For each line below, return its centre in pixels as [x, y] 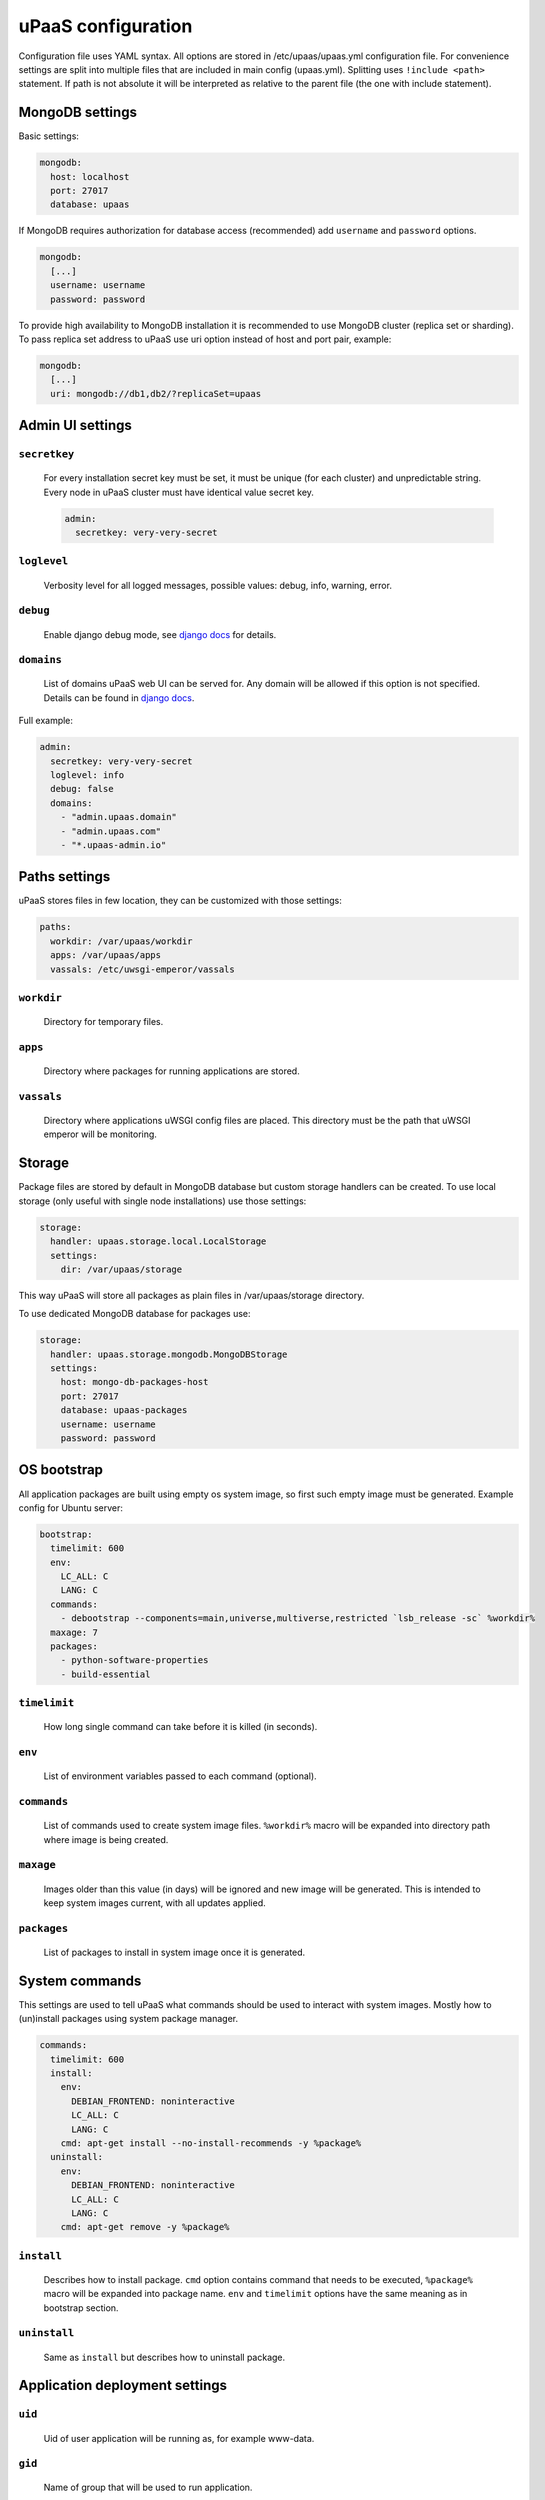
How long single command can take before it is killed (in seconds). [180, 1727]
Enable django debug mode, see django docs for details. [160, 634]
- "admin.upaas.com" [111, 831]
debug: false [82, 789]
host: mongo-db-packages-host [134, 1382]
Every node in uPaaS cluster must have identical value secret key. [179, 492]
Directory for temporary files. [103, 1022]
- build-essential [105, 1674]
